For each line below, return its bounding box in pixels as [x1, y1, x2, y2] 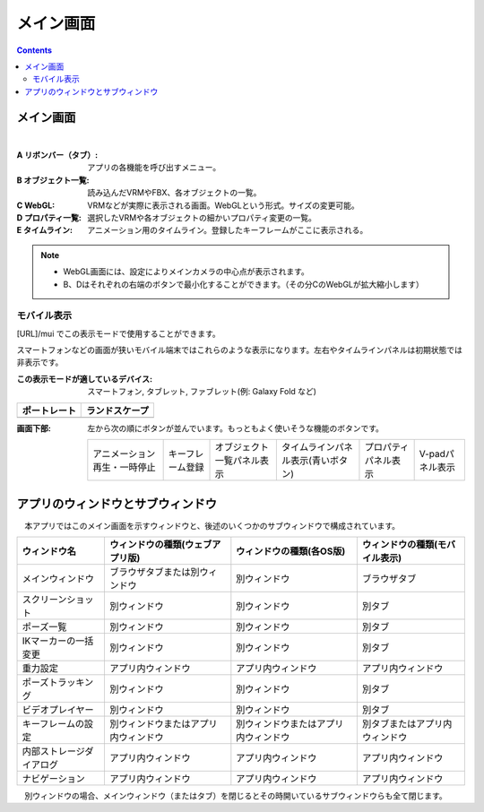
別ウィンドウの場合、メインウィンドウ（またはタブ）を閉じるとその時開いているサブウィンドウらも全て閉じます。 [23, 790, 447, 801]
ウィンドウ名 [22, 545, 76, 557]
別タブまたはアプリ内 [361, 717, 453, 730]
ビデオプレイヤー [22, 704, 94, 716]
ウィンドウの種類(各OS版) [236, 545, 346, 557]
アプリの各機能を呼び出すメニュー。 [87, 162, 221, 173]
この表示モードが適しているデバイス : [16, 373, 152, 384]
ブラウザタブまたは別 [109, 566, 201, 578]
